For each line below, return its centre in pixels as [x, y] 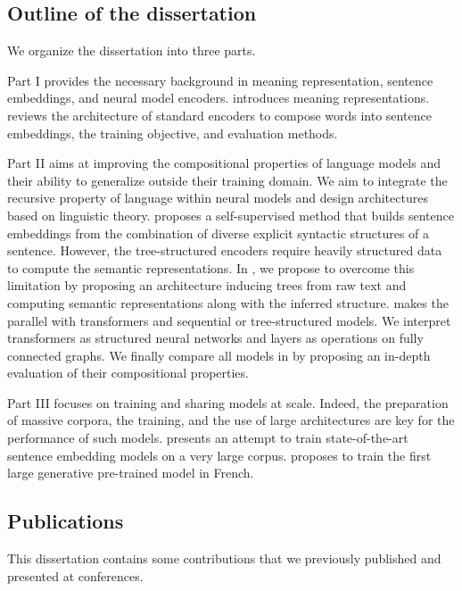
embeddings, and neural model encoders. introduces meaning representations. [219, 98]
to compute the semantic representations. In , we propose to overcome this [211, 267]
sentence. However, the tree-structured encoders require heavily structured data [225, 250]
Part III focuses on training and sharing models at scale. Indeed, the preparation [228, 402]
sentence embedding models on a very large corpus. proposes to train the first [219, 455]
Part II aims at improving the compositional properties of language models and [224, 163]
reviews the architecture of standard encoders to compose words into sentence [219, 115]
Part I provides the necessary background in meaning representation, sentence [220, 80]
